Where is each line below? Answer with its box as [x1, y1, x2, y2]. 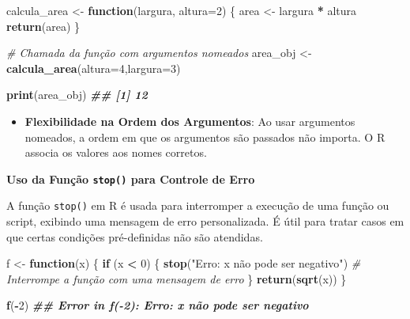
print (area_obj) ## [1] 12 [6, 86, 148, 103]
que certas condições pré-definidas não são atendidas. [6, 228, 263, 245]
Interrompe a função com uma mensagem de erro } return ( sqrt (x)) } [6, 270, 347, 287]
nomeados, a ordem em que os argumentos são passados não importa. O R [24, 128, 386, 145]
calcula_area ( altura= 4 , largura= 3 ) [6, 59, 181, 76]
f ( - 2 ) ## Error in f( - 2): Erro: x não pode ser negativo [6, 297, 309, 313]
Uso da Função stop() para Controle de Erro [6, 170, 255, 187]
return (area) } [6, 17, 81, 34]
